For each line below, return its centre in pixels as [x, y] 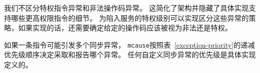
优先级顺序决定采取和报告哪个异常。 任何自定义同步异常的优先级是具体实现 [130, 54]
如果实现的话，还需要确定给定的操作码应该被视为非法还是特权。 [125, 28]
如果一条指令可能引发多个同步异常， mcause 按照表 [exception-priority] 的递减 [130, 44]
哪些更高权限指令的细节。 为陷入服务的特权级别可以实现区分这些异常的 [130, 17]
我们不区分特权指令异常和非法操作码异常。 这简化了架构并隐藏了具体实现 [126, 8]
